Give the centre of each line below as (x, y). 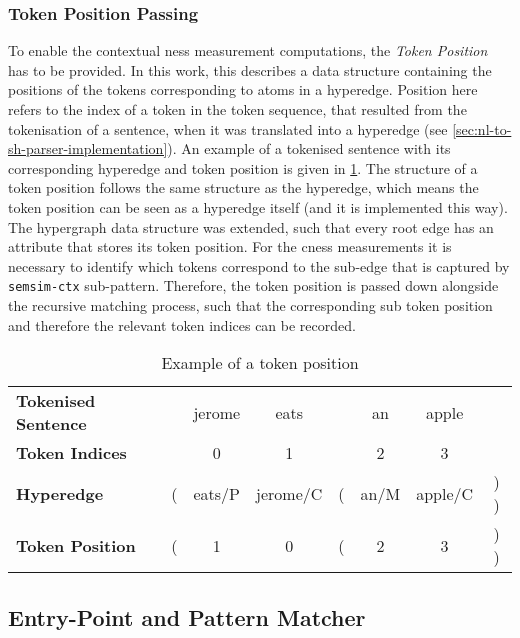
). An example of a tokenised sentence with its (309, 148)
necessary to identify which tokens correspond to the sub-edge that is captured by (259, 265)
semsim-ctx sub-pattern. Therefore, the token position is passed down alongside (253, 285)
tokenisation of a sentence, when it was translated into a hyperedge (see (228, 128)
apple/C (445, 493)
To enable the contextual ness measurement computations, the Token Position (248, 50)
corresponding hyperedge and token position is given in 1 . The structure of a (243, 167)
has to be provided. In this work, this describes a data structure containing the (250, 69)
